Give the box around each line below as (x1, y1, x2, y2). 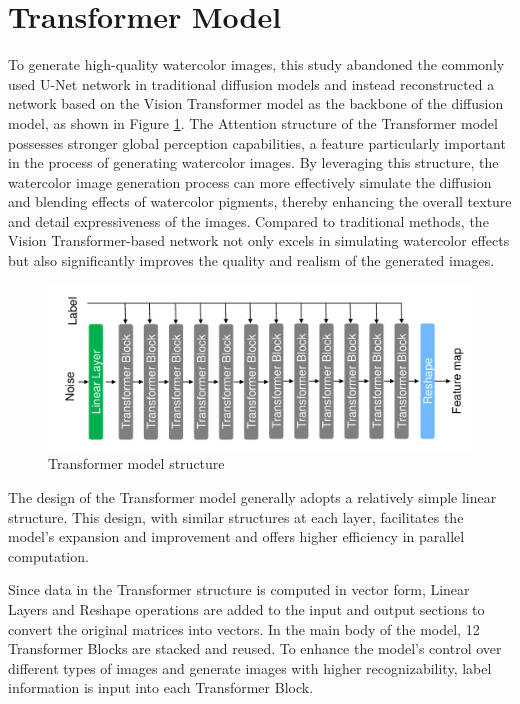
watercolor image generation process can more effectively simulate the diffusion (8, 171, 492, 192)
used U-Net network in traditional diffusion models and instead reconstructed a (8, 73, 495, 94)
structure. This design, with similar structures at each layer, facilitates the (8, 506, 464, 527)
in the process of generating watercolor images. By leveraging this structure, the (8, 152, 499, 173)
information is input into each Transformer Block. (8, 677, 314, 698)
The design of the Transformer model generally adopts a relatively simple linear (8, 487, 497, 508)
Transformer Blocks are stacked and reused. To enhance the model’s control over (8, 638, 502, 659)
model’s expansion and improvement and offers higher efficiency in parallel (8, 526, 465, 547)
